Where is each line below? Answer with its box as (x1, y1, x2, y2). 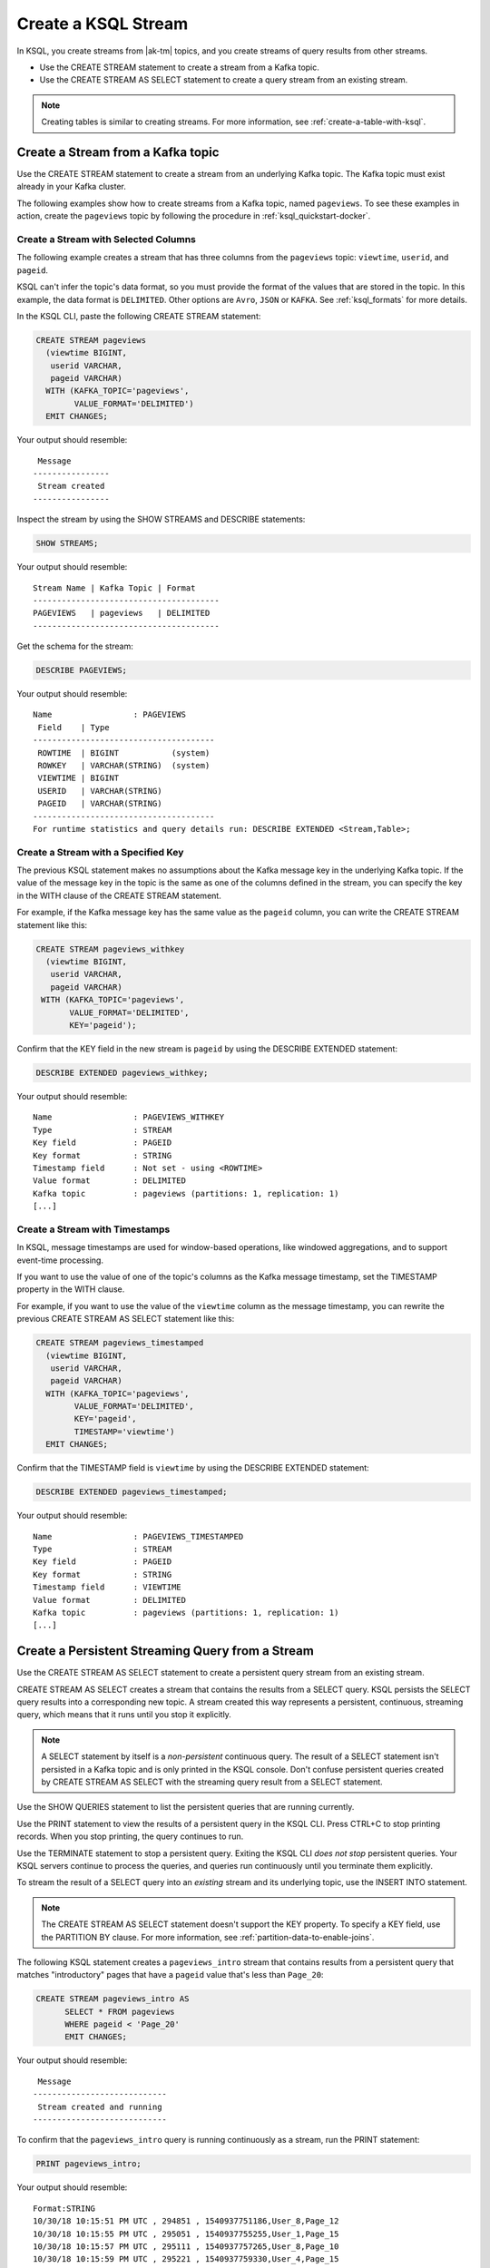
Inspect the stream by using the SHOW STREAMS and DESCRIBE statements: (16, 513, 306, 525)
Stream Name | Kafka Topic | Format (33, 582, 196, 593)
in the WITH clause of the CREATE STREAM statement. (16, 890, 221, 901)
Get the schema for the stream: (16, 640, 133, 652)
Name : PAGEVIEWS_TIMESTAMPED (33, 1531, 244, 1541)
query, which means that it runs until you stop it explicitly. (16, 1709, 231, 1720)
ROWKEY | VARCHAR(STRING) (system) (37, 760, 211, 770)
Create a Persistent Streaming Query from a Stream (16, 1643, 315, 1659)
